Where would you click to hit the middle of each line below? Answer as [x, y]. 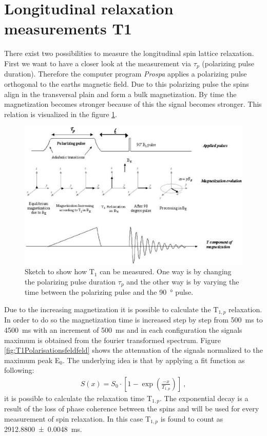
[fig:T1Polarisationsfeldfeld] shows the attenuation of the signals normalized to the [133, 350]
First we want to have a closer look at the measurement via [98, 63]
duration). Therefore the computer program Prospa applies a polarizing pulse [126, 74]
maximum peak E [32, 360]
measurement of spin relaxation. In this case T [78, 418]
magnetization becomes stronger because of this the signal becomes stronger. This [133, 104]
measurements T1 [68, 29]
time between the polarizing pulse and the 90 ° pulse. [109, 292]
